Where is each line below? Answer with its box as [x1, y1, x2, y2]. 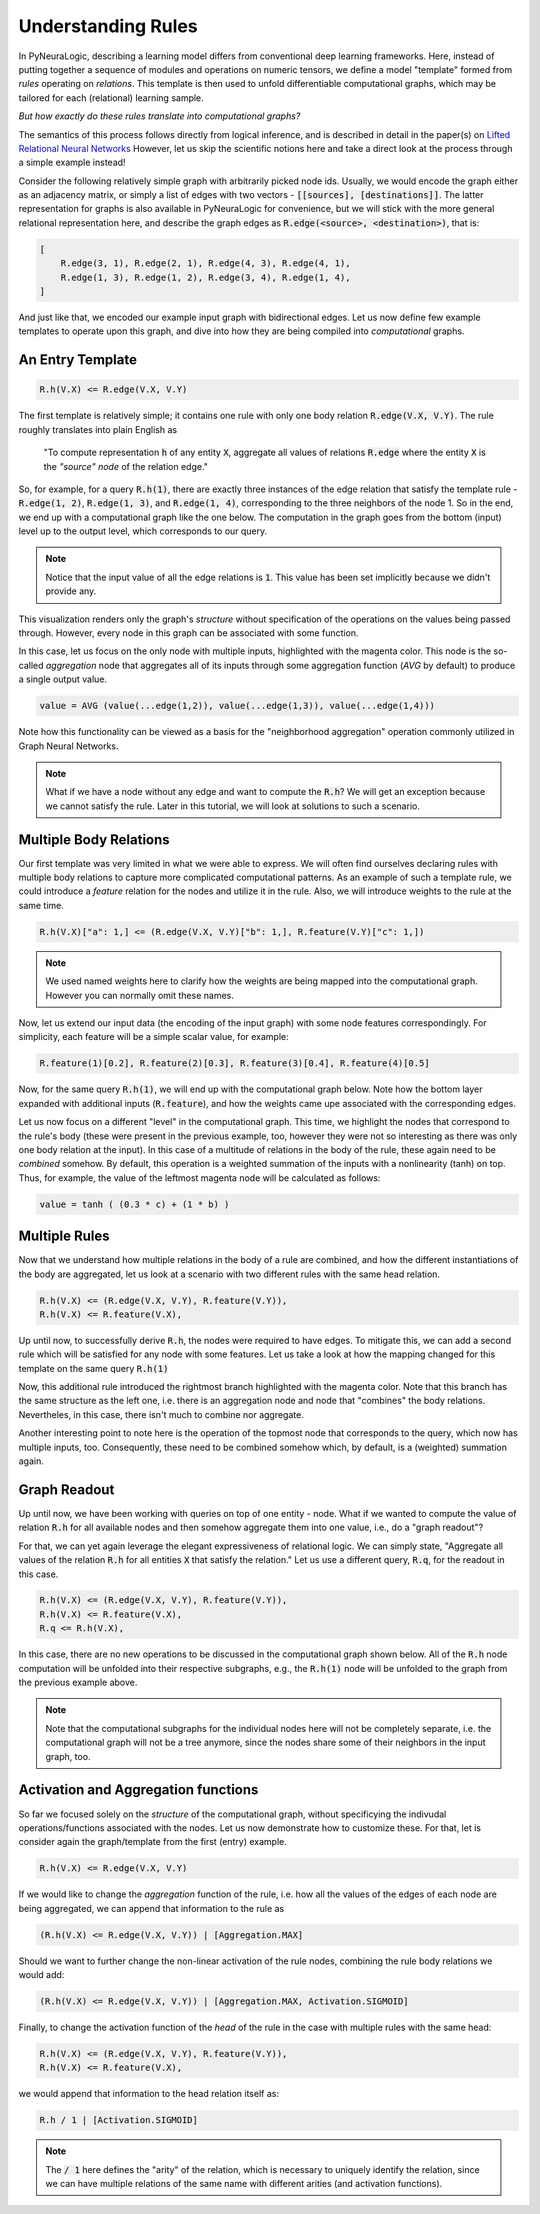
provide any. [45, 585, 97, 597]
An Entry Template [18, 351, 137, 369]
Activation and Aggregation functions [18, 1781, 259, 1799]
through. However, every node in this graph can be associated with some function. [18, 627, 359, 639]
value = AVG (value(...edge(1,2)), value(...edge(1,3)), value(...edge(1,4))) [39, 700, 435, 712]
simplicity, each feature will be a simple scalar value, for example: [18, 1031, 289, 1043]
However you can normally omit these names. [45, 989, 235, 1001]
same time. [18, 899, 65, 911]
